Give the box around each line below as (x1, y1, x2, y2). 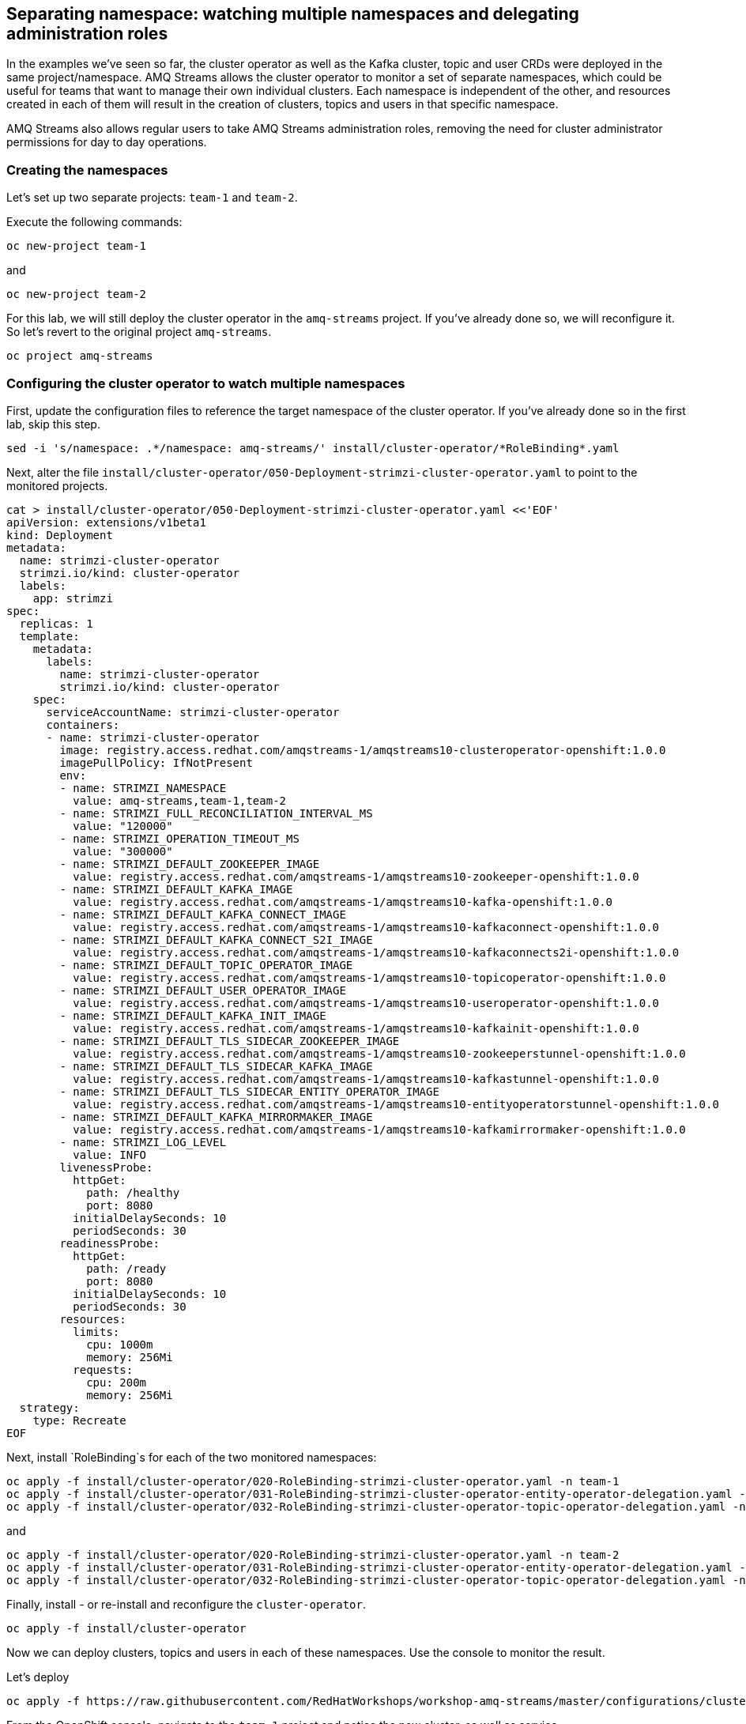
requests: (73, 1363, 134, 1376)
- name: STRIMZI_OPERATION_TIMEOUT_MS (59, 832, 300, 845)
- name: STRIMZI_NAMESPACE (59, 781, 227, 794)
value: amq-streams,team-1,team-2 (73, 794, 287, 807)
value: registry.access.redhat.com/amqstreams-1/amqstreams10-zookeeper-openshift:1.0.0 (73, 870, 639, 883)
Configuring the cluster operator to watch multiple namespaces (6, 375, 405, 391)
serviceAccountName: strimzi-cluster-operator (46, 705, 340, 719)
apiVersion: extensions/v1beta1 (6, 515, 206, 529)
